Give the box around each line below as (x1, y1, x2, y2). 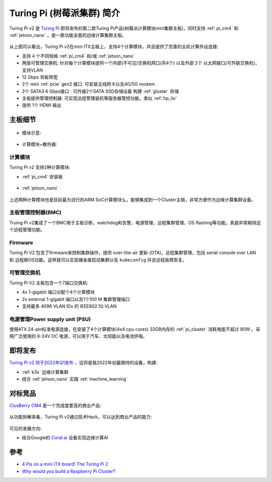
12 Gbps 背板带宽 (22, 74, 58, 80)
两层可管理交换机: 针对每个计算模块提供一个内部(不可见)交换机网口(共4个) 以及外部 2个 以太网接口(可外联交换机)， (22, 60, 260, 66)
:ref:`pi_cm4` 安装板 (22, 173, 63, 179)
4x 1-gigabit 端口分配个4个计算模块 (22, 289, 95, 295)
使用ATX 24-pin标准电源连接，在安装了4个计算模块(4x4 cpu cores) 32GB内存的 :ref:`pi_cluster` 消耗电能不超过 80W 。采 (9, 326, 260, 332)
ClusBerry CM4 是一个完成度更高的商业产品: (9, 402, 102, 408)
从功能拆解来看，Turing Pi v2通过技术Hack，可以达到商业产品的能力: (9, 414, 152, 420)
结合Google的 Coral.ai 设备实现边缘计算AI (22, 435, 108, 441)
